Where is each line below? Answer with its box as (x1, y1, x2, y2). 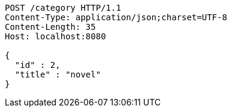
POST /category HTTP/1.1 (5, 3, 121, 13)
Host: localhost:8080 (5, 32, 106, 41)
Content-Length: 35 (5, 22, 96, 32)
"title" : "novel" (14, 70, 101, 79)
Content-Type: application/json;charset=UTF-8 (5, 13, 227, 22)
